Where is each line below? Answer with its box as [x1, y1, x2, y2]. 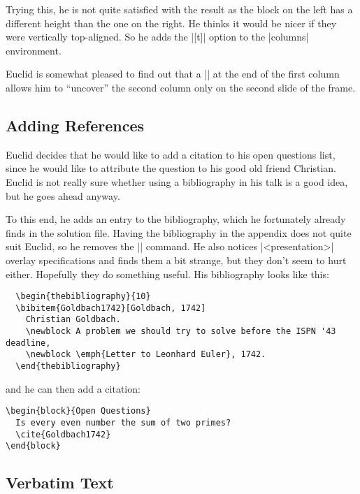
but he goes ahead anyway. [6, 188, 120, 203]
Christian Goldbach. [25, 314, 121, 325]
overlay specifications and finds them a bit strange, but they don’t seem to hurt [6, 252, 347, 267]
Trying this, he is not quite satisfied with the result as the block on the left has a [6, 2, 353, 16]
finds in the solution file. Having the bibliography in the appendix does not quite [6, 225, 352, 240]
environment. [6, 43, 62, 57]
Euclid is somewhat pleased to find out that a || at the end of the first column [6, 66, 340, 81]
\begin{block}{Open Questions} [6, 406, 151, 416]
